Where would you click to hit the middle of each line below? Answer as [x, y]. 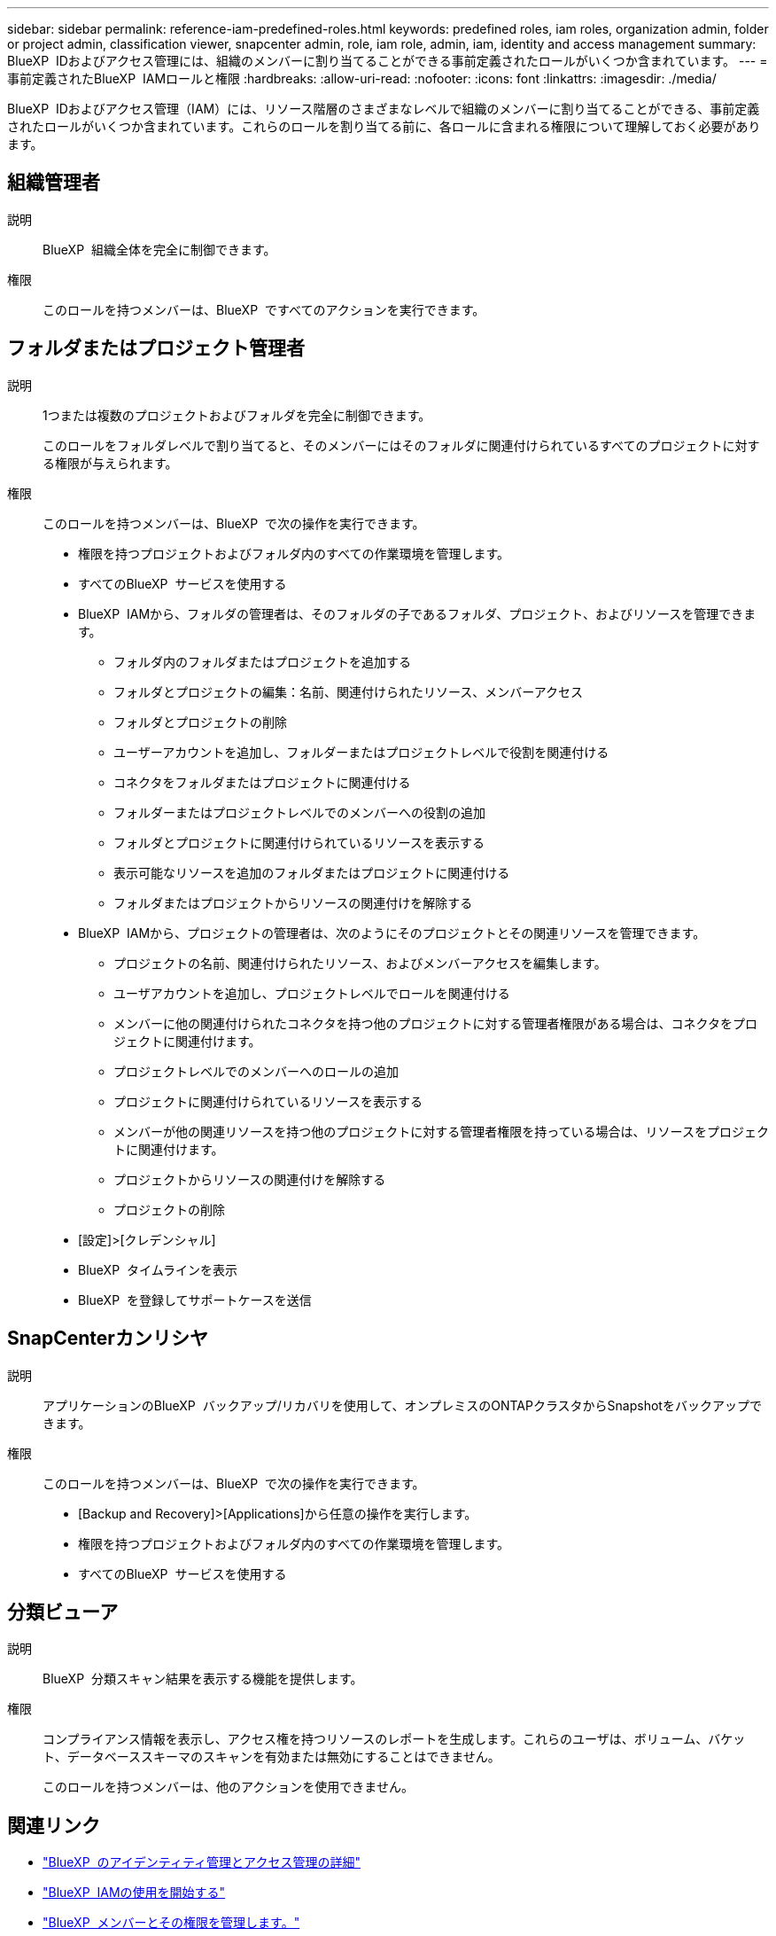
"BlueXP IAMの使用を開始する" [134, 1893]
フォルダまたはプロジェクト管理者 [156, 348]
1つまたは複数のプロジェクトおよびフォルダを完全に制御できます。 [237, 415]
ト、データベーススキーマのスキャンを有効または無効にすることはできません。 [272, 1757]
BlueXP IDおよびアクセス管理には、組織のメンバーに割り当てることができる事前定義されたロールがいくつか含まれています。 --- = [388, 61]
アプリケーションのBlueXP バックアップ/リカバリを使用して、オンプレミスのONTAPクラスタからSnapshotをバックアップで [402, 1405]
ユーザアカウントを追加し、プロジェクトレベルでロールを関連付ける [312, 993]
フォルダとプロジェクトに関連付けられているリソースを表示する [299, 842]
